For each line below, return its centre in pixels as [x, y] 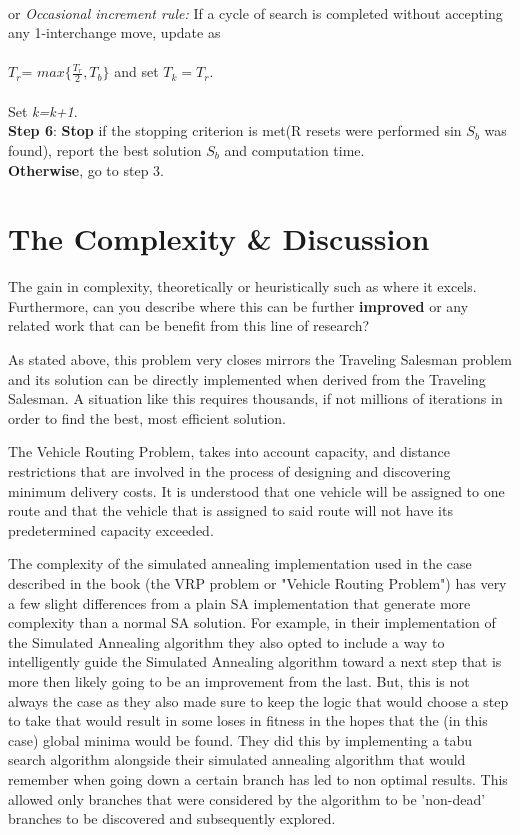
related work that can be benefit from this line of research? [189, 325]
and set [136, 71]
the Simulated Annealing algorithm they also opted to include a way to [226, 641]
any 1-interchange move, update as [114, 32]
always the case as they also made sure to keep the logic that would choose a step [258, 700]
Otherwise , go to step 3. [86, 169]
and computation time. [294, 149]
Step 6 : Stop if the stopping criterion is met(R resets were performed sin [235, 130]
